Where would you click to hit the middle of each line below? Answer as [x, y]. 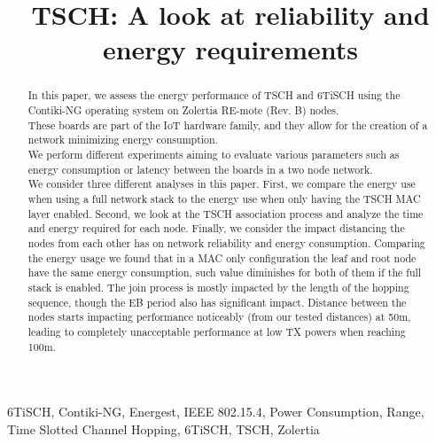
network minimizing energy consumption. [123, 140]
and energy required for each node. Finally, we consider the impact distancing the [216, 228]
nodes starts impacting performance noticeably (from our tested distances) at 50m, [219, 317]
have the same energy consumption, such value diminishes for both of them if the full [225, 273]
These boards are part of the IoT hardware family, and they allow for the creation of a [228, 125]
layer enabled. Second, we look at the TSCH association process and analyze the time [226, 213]
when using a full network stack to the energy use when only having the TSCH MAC [224, 198]
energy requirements [230, 49]
